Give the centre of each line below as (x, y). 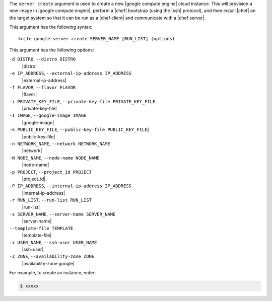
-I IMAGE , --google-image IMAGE (48, 115)
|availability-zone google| (48, 263)
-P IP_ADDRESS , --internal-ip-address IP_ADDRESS (71, 186)
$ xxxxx (29, 286)
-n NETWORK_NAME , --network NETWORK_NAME (60, 144)
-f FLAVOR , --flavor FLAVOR (43, 87)
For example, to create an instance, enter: (52, 273)
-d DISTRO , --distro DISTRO (43, 59)
